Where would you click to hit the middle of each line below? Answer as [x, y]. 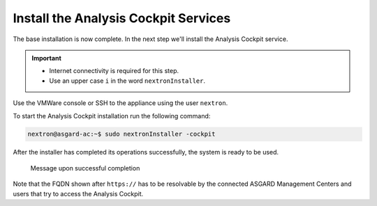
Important [47, 58]
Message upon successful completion [85, 168]
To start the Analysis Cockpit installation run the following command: [112, 116]
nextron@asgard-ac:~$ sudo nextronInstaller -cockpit [121, 134]
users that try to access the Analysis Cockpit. [78, 193]
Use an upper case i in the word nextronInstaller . [127, 81]
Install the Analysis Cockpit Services [122, 18]
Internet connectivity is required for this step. [114, 71]
